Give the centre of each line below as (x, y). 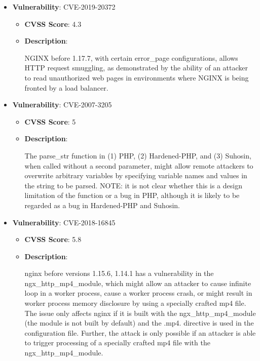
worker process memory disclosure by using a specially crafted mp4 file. (135, 303)
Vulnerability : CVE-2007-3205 (62, 105)
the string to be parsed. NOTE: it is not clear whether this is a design (133, 185)
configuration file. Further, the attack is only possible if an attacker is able (140, 332)
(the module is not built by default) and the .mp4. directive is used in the (139, 323)
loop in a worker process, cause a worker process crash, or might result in (138, 293)
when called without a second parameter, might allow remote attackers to (139, 165)
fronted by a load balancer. (66, 87)
